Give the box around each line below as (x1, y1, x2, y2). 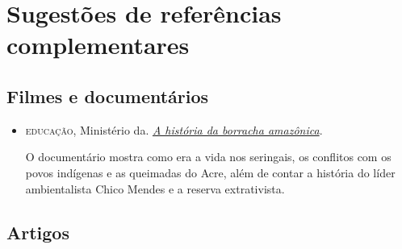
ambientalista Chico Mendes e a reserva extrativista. (25, 180, 285, 197)
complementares (6, 28, 190, 61)
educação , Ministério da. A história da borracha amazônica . (25, 121, 323, 138)
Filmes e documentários (6, 83, 209, 108)
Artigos (6, 219, 69, 244)
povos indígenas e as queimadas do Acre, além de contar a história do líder (25, 164, 396, 181)
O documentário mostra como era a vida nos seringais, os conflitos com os (25, 148, 392, 165)
